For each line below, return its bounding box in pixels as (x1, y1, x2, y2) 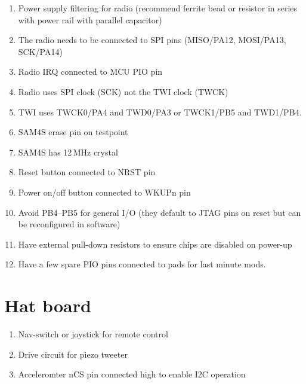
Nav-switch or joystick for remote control (18, 328, 168, 340)
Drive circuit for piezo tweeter (18, 348, 128, 360)
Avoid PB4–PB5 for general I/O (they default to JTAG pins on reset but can (18, 206, 301, 218)
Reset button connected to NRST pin (18, 166, 156, 178)
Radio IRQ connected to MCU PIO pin (18, 65, 163, 78)
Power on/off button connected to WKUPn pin (18, 185, 191, 198)
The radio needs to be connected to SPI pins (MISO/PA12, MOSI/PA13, (18, 33, 286, 46)
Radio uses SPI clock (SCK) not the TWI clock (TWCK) (18, 85, 228, 97)
